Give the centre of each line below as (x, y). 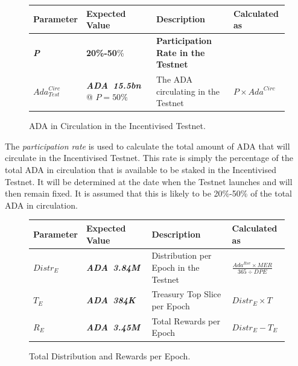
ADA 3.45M (113, 327)
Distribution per (182, 255)
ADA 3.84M (113, 267)
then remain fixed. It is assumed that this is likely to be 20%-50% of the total (148, 193)
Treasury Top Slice (186, 294)
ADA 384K (111, 300)
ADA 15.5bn (113, 85)
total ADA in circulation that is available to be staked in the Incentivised (141, 170)
